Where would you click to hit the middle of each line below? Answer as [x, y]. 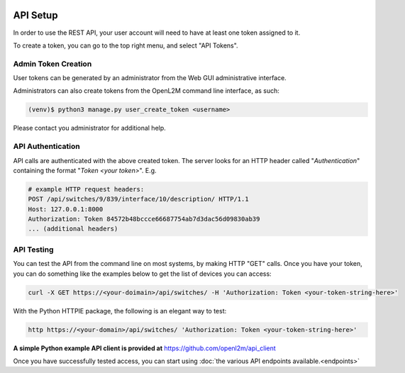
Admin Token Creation [52, 64]
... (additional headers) [73, 229]
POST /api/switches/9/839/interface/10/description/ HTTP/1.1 [138, 199]
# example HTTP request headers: [86, 189]
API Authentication [47, 147]
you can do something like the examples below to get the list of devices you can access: [143, 274]
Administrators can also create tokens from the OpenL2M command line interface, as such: [146, 91]
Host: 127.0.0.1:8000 [66, 209]
